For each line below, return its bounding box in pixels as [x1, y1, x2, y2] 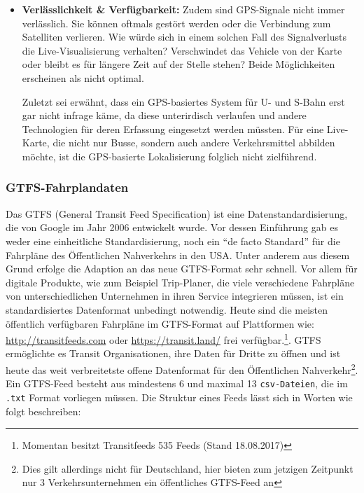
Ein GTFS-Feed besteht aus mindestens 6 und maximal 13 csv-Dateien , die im [6, 376, 348, 391]
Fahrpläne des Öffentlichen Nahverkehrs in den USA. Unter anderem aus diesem [6, 247, 350, 262]
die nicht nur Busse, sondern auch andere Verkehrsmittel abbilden [52, 135, 335, 150]
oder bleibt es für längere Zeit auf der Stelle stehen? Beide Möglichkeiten [22, 57, 335, 71]
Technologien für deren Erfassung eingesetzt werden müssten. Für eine [22, 121, 324, 136]
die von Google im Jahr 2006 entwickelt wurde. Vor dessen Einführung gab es [6, 220, 338, 235]
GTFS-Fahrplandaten [6, 179, 129, 196]
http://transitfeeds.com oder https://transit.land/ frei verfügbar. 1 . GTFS [6, 331, 321, 347]
